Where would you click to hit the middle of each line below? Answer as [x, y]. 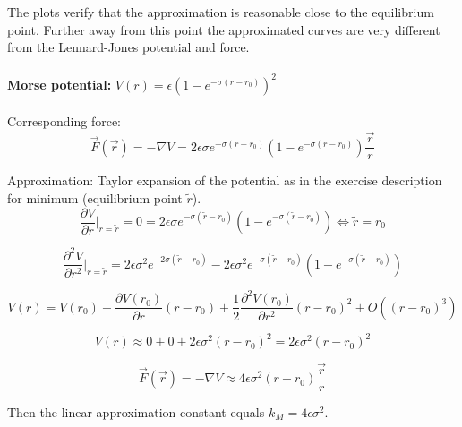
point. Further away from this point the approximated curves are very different [224, 29]
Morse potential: [60, 84]
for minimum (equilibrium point [95, 197]
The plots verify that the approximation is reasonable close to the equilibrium [221, 12]
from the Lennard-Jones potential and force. [128, 47]
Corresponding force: [64, 121]
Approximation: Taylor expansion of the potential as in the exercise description [225, 180]
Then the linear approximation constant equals [136, 411]
